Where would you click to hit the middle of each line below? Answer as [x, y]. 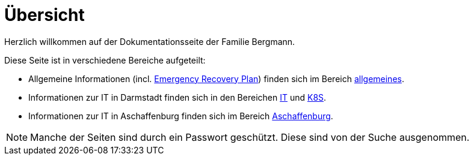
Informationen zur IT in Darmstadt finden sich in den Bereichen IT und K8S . [177, 97]
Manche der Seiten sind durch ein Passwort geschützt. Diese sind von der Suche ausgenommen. [250, 137]
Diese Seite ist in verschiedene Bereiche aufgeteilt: [105, 60]
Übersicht [45, 15]
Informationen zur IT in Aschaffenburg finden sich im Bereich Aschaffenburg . [181, 116]
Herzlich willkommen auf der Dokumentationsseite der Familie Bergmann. [150, 41]
